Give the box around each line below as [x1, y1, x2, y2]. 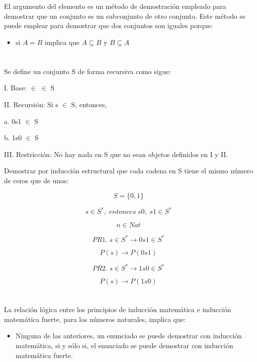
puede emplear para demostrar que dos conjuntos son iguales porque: [4, 20, 213, 31]
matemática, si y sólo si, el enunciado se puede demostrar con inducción [15, 340, 233, 350]
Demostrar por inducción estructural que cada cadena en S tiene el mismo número [4, 165, 253, 176]
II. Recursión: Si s [4, 99, 58, 109]
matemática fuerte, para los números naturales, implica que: [4, 314, 186, 324]
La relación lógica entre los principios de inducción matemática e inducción [4, 304, 231, 315]
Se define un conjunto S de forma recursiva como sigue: [4, 66, 171, 76]
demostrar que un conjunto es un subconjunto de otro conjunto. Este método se [4, 10, 246, 21]
